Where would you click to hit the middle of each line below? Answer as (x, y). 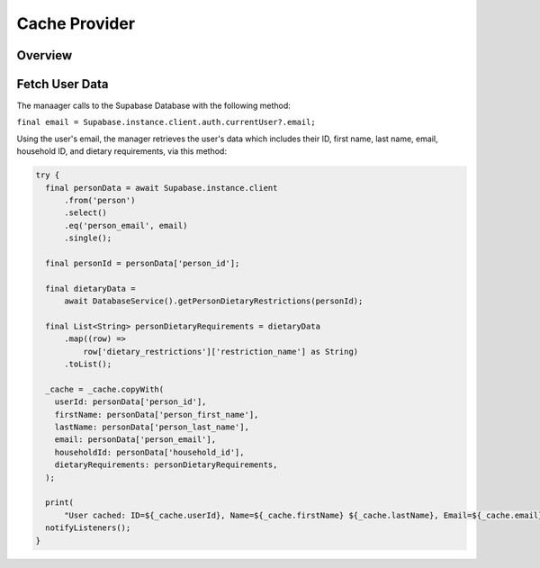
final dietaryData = (90, 289)
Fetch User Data (63, 84)
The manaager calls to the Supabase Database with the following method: (154, 106)
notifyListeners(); (88, 528)
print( (60, 503)
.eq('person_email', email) (126, 225)
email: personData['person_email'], (135, 440)
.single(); (88, 238)
